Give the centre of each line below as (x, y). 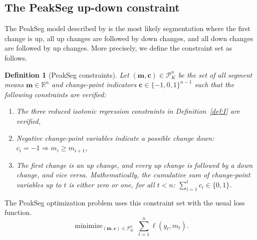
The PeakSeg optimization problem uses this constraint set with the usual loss (125, 202)
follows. (16, 57)
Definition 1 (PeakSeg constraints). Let (67, 74)
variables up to (39, 184)
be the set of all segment (215, 74)
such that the (214, 84)
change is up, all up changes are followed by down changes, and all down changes (129, 38)
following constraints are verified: (55, 94)
